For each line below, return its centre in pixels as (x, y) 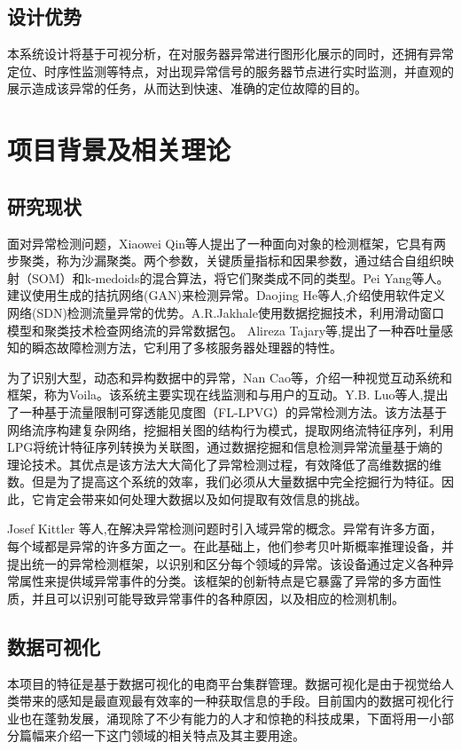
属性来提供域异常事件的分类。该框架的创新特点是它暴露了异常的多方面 (224, 581)
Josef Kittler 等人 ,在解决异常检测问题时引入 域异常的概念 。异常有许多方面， (225, 529)
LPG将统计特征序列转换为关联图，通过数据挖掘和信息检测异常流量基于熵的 (225, 447)
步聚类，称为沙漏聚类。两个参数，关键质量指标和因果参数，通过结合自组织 (224, 261)
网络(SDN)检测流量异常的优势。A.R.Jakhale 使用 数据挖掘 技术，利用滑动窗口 (226, 312)
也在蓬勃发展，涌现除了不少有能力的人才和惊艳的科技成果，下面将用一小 (230, 718)
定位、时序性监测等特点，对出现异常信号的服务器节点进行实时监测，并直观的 (230, 71)
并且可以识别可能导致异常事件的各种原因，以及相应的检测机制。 (218, 598)
